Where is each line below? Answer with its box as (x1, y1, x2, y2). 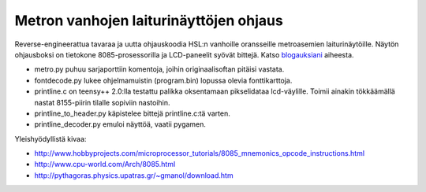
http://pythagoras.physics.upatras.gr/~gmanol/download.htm (34, 170, 234, 180)
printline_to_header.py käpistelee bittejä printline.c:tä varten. (34, 109, 230, 118)
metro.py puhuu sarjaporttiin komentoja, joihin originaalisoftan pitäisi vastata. (34, 65, 285, 74)
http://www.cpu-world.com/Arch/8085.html (34, 160, 176, 169)
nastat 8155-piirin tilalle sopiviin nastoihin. (34, 98, 170, 107)
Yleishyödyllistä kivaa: (14, 134, 87, 143)
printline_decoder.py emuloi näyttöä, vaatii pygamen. (34, 120, 207, 129)
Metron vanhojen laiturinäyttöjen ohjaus (14, 12, 283, 29)
